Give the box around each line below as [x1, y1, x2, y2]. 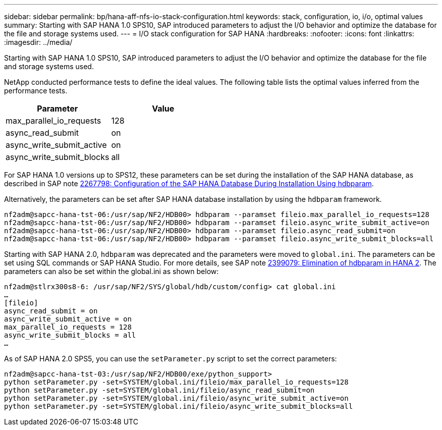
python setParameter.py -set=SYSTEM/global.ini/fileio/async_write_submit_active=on [4, 394, 349, 402]
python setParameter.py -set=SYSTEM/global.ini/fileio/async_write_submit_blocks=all [4, 402, 353, 410]
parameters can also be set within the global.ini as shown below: [4, 267, 219, 276]
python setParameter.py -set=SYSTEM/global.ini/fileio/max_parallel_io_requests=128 [4, 378, 349, 386]
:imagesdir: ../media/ [4, 38, 73, 46]
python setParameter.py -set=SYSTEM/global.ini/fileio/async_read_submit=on [4, 386, 315, 394]
